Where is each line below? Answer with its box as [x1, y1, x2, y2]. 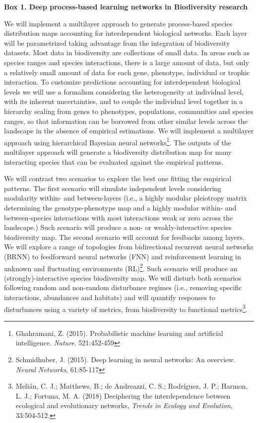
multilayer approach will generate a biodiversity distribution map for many [4, 146, 232, 157]
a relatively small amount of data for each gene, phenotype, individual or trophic [4, 67, 250, 77]
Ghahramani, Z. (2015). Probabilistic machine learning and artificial [15, 327, 223, 338]
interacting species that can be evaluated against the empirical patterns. [4, 156, 224, 167]
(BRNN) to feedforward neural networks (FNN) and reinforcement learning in [4, 251, 241, 261]
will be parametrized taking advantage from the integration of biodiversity [4, 37, 230, 48]
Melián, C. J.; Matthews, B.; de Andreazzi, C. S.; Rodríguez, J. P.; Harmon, [15, 381, 248, 391]
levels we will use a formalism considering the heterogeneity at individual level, [4, 86, 244, 97]
